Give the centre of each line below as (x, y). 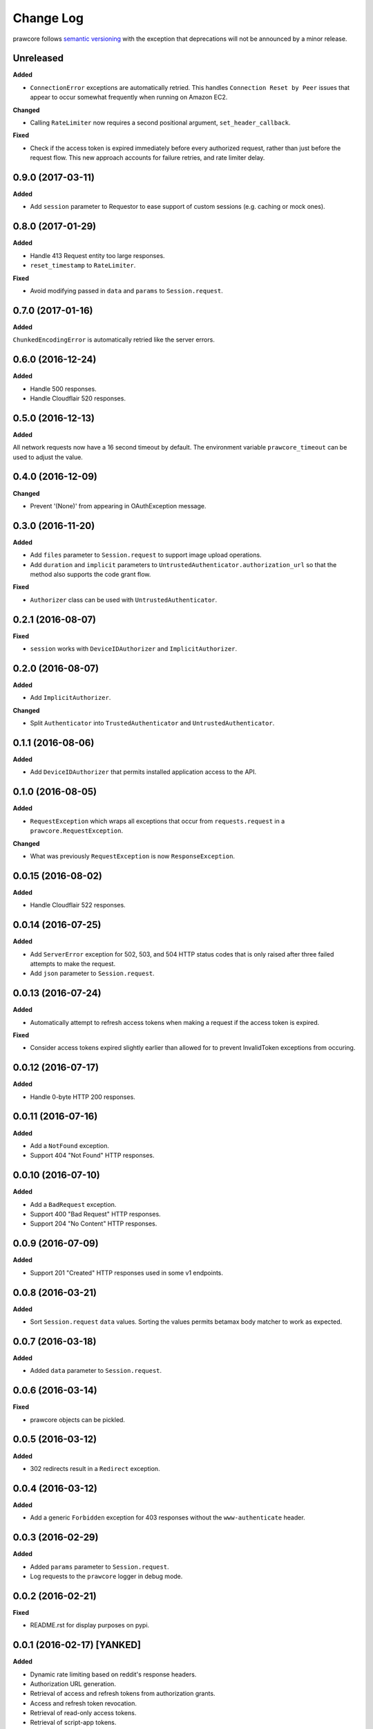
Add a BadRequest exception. (73, 1204)
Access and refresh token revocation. (84, 1703)
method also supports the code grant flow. (90, 574)
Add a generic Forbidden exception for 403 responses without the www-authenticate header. (168, 1517)
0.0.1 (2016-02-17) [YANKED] (77, 1645)
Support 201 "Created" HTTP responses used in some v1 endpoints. (127, 1273)
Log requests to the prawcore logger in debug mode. (106, 1576)
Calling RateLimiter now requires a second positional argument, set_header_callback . (160, 123)
